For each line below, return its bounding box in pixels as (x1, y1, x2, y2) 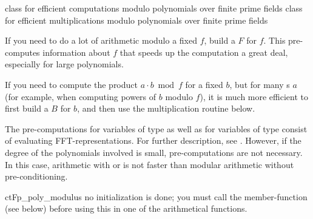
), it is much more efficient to (200, 90, 309, 103)
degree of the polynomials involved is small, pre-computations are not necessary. (5, 146, 303, 158)
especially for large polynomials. (5, 58, 124, 70)
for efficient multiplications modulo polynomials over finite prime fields (5, 13, 268, 26)
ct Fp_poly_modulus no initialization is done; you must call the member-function (5, 190, 308, 203)
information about (42, 45, 110, 58)
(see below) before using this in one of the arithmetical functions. (5, 202, 247, 215)
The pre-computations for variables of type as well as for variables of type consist (5, 122, 308, 135)
